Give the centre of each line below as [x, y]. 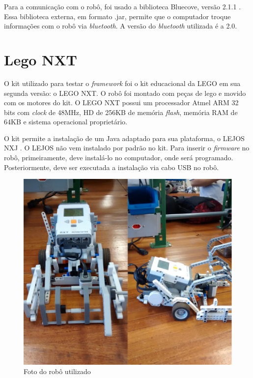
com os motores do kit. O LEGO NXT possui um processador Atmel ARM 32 [121, 102]
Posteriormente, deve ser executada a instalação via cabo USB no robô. [112, 167]
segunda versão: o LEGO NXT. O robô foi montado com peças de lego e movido [125, 93]
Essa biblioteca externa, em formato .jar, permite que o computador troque [117, 16]
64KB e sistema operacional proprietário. [66, 122]
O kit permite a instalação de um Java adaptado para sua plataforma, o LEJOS [124, 138]
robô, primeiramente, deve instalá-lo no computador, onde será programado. [119, 158]
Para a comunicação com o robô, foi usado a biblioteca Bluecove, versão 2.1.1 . [123, 6]
